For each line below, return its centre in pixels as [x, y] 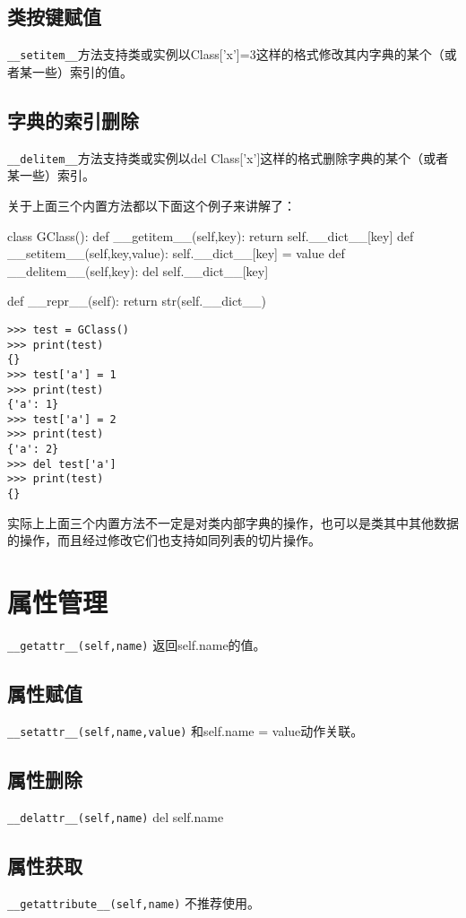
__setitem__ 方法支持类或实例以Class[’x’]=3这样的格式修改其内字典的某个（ [226, 54]
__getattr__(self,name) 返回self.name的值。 [137, 645]
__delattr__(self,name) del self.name [116, 816]
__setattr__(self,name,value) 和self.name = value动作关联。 [186, 730]
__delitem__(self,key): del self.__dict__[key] [138, 270]
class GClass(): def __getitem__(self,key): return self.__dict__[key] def [211, 235]
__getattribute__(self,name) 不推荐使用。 [134, 902]
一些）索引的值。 [82, 71]
